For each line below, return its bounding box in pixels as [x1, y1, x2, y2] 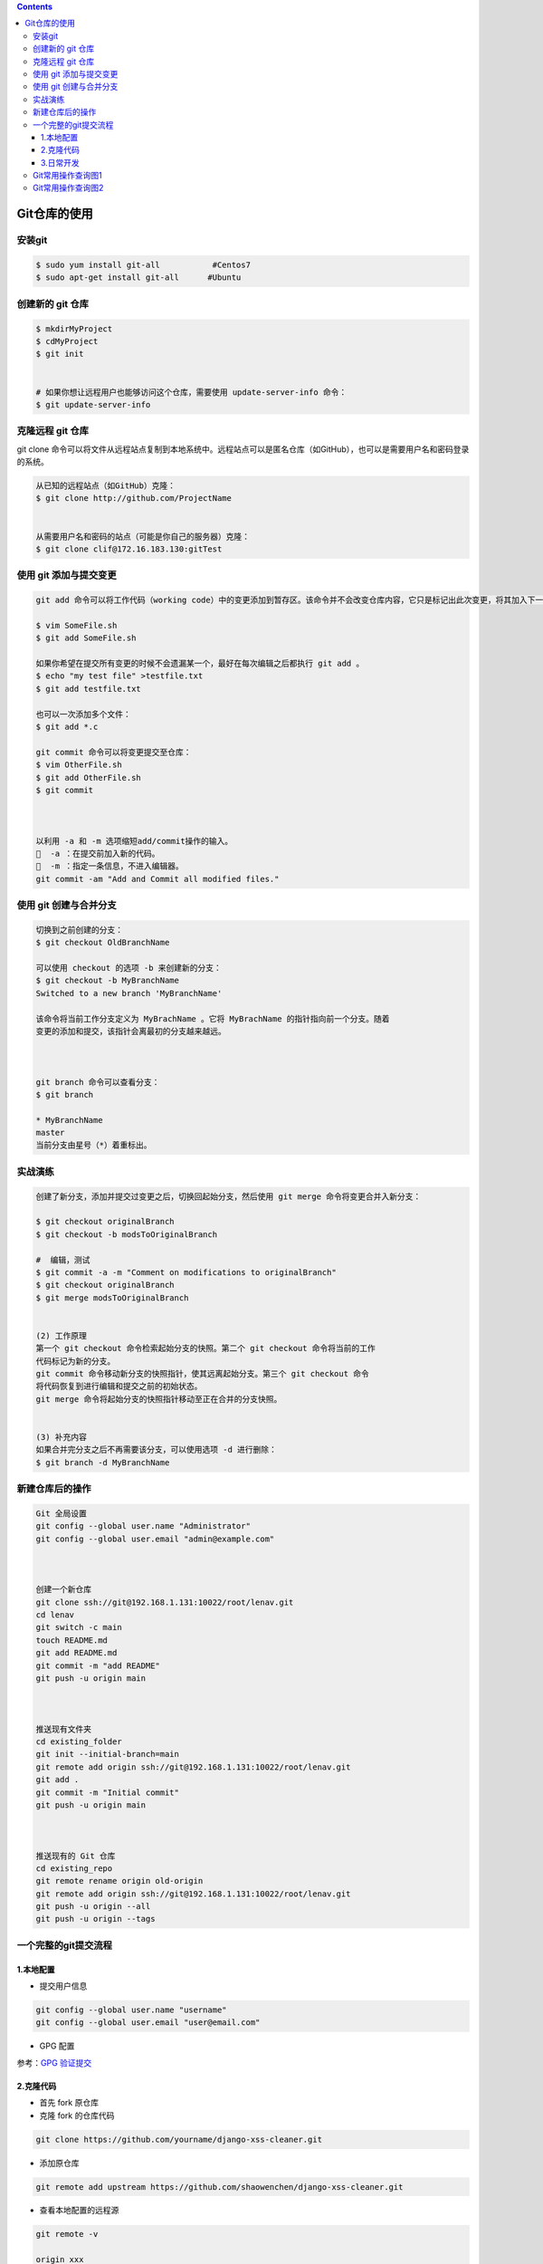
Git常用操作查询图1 [33, 170, 103, 181]
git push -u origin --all [35, 1902, 151, 1912]
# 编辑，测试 [35, 1254, 90, 1265]
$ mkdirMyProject [35, 323, 113, 334]
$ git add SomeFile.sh [35, 633, 137, 643]
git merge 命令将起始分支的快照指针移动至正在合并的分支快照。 [35, 1394, 282, 1404]
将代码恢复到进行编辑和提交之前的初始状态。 [35, 1381, 203, 1392]
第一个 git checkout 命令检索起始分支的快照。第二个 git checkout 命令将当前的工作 [35, 1343, 376, 1354]
